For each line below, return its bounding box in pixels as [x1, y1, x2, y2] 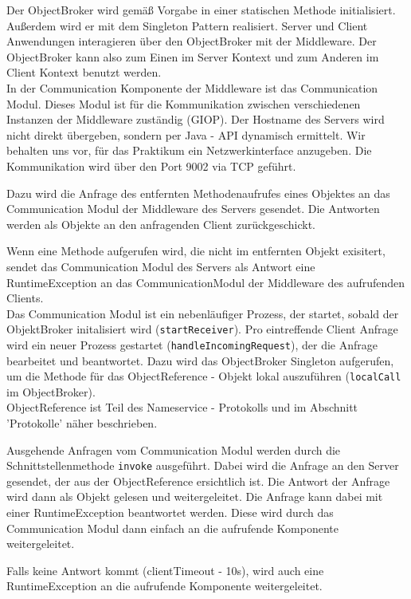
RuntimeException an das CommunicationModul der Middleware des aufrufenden [6, 274, 405, 290]
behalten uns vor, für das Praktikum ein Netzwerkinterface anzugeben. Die [6, 142, 372, 159]
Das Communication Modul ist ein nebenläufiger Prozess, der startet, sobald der [6, 305, 399, 321]
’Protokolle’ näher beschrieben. [6, 415, 158, 432]
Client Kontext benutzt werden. [6, 64, 162, 81]
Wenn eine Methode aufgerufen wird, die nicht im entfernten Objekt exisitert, [6, 242, 386, 259]
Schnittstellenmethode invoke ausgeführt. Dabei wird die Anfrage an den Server [6, 457, 399, 474]
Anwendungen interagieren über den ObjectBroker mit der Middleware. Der [6, 33, 377, 49]
